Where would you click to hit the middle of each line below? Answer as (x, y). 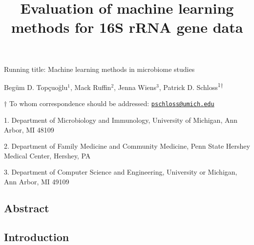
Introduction (37, 236)
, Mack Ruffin (91, 87)
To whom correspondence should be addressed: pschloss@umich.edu (112, 103)
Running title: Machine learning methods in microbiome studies (99, 69)
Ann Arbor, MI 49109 (37, 182)
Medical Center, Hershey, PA (47, 155)
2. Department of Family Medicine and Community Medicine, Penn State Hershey (127, 146)
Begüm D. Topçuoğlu (36, 87)
